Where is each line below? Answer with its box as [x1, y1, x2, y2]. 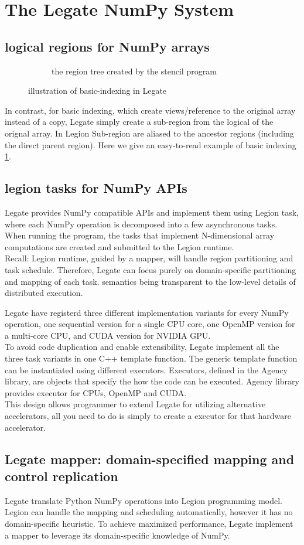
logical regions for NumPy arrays [5, 37, 210, 55]
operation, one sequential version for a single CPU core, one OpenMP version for [5, 318, 295, 330]
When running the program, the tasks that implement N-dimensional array [5, 229, 275, 241]
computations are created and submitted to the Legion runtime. [5, 240, 234, 253]
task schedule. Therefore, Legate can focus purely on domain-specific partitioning [5, 263, 296, 275]
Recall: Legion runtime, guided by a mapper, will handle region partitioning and [5, 252, 293, 264]
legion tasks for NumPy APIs [5, 179, 187, 197]
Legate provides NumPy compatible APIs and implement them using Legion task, [5, 206, 299, 218]
